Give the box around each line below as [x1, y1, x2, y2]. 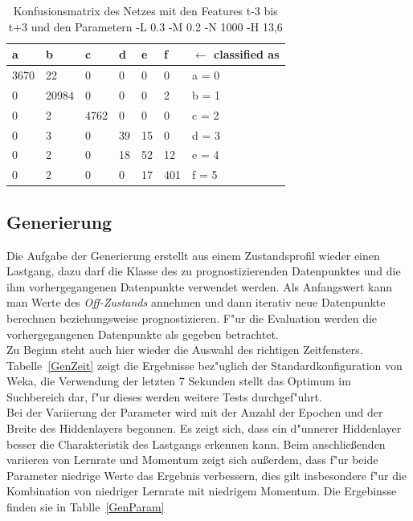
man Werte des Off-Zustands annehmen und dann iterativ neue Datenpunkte [6, 294, 386, 311]
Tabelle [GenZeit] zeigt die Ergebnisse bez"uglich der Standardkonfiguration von [6, 356, 403, 373]
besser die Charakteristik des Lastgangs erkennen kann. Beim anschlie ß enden [6, 435, 386, 452]
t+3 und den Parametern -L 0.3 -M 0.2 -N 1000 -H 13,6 [8, 18, 283, 35]
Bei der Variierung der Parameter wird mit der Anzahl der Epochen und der [6, 404, 383, 421]
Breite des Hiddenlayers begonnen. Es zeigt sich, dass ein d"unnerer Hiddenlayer [6, 420, 402, 437]
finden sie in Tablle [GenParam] [6, 499, 165, 515]
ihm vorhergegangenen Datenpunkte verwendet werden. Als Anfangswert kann [6, 278, 393, 295]
